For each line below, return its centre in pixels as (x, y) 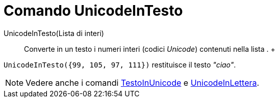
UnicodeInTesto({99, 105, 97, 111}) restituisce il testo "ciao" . (120, 64)
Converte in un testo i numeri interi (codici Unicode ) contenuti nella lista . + (150, 49)
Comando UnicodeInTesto (93, 11)
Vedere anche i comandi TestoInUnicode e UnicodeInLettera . (143, 82)
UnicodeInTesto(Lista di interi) (54, 33)
